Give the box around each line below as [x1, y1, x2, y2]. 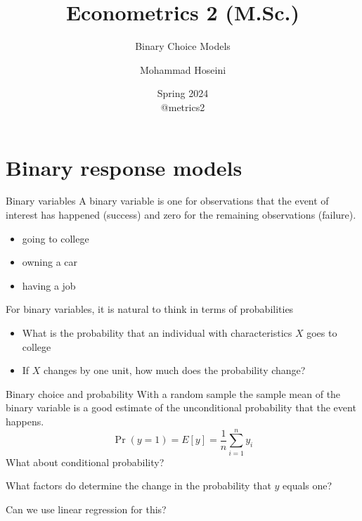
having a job [22, 278, 76, 292]
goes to [306, 326, 337, 340]
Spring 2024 [157, 86, 209, 101]
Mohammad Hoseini [139, 62, 226, 77]
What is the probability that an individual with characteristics [22, 326, 292, 340]
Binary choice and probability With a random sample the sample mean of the [6, 386, 341, 401]
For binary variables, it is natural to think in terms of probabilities [6, 302, 294, 316]
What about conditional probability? [6, 454, 164, 469]
